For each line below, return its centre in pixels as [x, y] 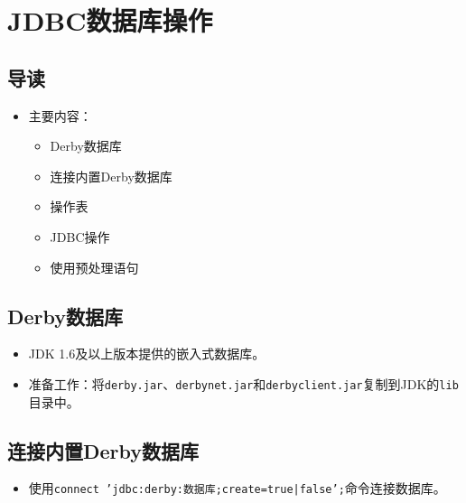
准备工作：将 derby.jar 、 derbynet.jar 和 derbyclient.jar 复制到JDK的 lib [243, 383]
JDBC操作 [80, 236]
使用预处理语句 [94, 267]
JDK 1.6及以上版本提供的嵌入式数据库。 [147, 354]
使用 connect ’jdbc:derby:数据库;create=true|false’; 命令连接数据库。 [237, 488]
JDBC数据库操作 [110, 20]
